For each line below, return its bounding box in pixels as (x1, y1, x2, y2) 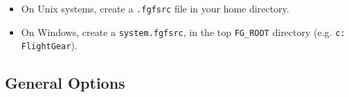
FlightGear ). (21, 38, 78, 53)
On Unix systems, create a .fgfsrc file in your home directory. (21, 1, 289, 15)
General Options (5, 72, 125, 94)
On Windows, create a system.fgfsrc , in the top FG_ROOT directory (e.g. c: (21, 24, 346, 39)
